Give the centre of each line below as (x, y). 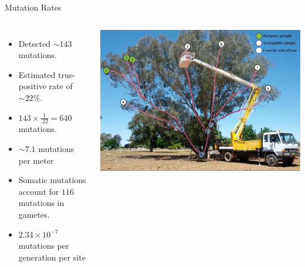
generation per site (52, 257)
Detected (35, 43)
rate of (61, 86)
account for (39, 191)
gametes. (34, 214)
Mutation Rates (33, 7)
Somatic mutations (52, 180)
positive (32, 86)
